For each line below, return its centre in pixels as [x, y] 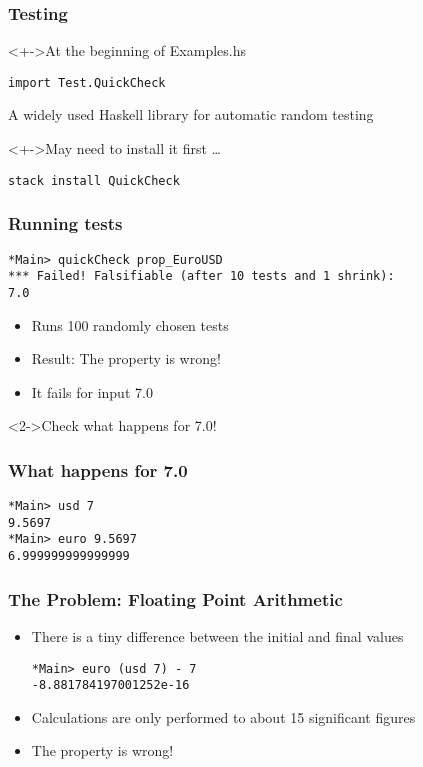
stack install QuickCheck [94, 180]
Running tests [65, 223]
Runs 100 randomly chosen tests [130, 324]
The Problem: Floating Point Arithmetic [175, 598]
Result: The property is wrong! [126, 358]
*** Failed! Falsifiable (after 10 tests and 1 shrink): [201, 276]
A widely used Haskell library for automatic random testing [191, 114]
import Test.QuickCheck [87, 82]
